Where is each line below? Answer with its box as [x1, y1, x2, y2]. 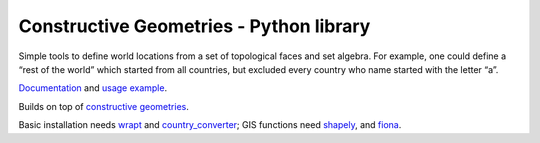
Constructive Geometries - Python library [18, 15, 371, 37]
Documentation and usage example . [18, 82, 168, 94]
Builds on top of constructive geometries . [18, 100, 189, 112]
